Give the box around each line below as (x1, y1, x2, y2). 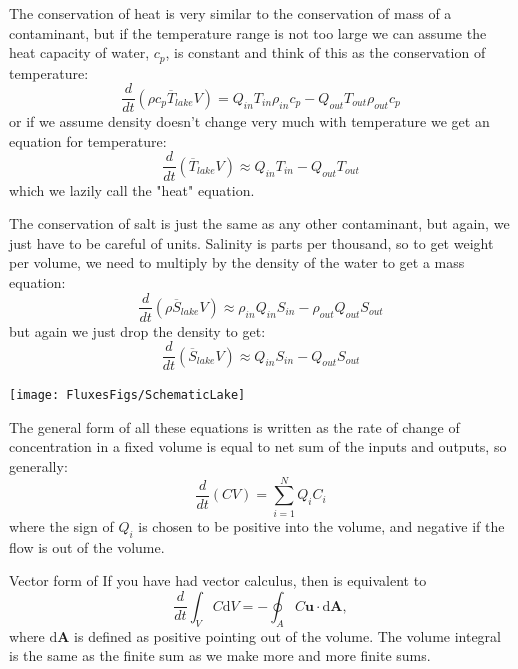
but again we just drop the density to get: (9, 320, 266, 341)
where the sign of (9, 515, 114, 536)
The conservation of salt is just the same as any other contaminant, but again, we (9, 213, 510, 234)
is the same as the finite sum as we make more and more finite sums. (9, 645, 431, 666)
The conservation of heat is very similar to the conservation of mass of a (9, 3, 452, 23)
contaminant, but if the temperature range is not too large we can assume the (9, 22, 487, 43)
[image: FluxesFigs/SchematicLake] (9, 388, 246, 403)
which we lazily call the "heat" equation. (9, 179, 255, 200)
